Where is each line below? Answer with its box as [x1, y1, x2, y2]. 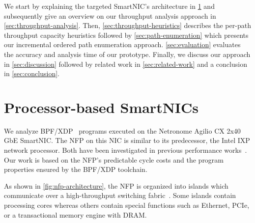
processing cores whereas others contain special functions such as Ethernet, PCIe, [4, 200, 250, 210]
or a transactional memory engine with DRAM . [4, 209, 147, 220]
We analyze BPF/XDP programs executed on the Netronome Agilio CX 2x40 [4, 125, 241, 136]
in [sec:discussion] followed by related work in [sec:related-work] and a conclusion [4, 58, 247, 69]
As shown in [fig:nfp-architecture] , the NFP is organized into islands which [4, 180, 228, 191]
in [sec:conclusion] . [4, 68, 59, 79]
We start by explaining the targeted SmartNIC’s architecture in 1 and [4, 1, 215, 11]
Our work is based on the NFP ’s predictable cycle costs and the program [4, 154, 224, 165]
